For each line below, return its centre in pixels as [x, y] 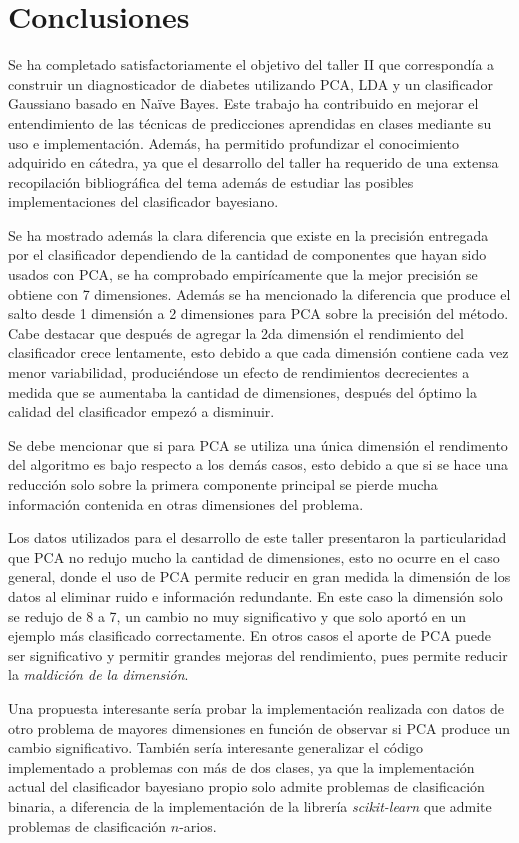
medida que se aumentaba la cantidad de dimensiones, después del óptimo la [242, 391]
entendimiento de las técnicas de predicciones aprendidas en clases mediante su [250, 122]
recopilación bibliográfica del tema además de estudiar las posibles [211, 181]
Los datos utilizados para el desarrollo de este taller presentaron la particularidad [257, 537]
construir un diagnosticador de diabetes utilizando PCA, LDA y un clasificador [250, 83]
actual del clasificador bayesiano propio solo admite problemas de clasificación [246, 786]
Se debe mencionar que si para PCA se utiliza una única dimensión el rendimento [258, 444]
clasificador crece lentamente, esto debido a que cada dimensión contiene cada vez [258, 352]
